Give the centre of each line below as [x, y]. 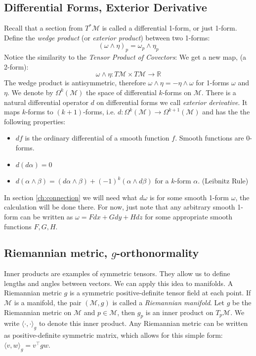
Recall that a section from [43, 28]
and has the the [226, 112]
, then [126, 312]
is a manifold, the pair [48, 303]
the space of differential [121, 92]
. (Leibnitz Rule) [223, 181]
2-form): [16, 66]
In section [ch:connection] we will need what [71, 197]
